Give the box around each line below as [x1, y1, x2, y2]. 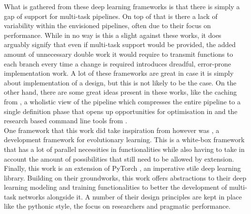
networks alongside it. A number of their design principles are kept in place [18, 191, 242, 201]
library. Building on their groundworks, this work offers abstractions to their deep [4, 172, 247, 182]
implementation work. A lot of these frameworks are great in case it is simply [4, 68, 234, 78]
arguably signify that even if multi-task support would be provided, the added [4, 39, 236, 49]
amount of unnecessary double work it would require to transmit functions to [4, 49, 233, 59]
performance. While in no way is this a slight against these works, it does [4, 30, 221, 40]
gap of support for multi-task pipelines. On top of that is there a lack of [4, 11, 218, 21]
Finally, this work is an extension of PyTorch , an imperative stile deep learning [4, 163, 241, 173]
